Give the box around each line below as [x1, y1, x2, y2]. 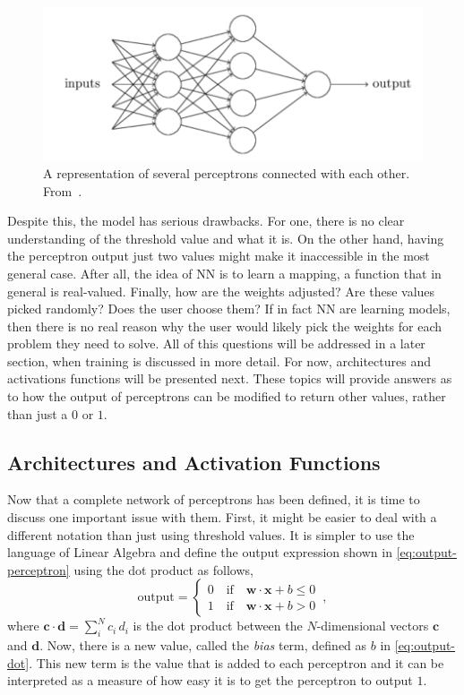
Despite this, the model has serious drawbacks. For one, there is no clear [7, 211, 405, 230]
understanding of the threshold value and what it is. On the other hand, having [7, 228, 444, 247]
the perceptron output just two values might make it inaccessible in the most [7, 246, 430, 265]
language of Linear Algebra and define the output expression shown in [7, 543, 392, 562]
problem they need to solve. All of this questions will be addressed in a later [7, 334, 425, 353]
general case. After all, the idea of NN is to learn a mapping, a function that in [7, 263, 442, 282]
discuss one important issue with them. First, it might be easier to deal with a [7, 508, 437, 527]
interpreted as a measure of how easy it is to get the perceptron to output [7, 671, 413, 690]
